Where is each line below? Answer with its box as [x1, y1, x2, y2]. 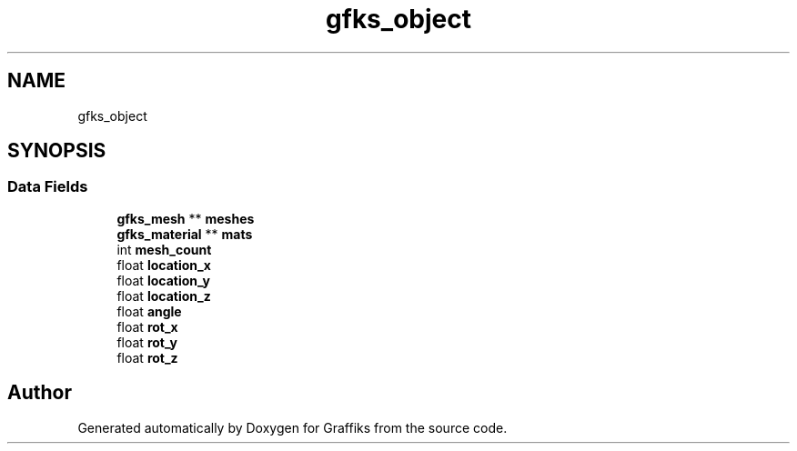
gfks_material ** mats [116, 225, 253, 242]
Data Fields [7, 177, 88, 196]
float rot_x [116, 318, 178, 335]
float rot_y [116, 334, 177, 350]
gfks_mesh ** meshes [116, 210, 255, 226]
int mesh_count [116, 241, 212, 257]
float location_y [116, 272, 210, 288]
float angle [116, 303, 182, 319]
